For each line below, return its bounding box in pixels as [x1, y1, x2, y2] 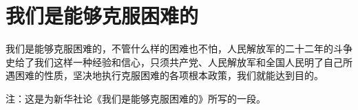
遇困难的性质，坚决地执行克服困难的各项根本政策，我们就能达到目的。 [6, 68, 324, 82]
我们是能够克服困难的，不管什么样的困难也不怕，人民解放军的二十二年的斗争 [6, 41, 352, 56]
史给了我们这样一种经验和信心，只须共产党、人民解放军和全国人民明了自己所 [6, 54, 352, 69]
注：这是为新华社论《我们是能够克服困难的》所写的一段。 [6, 91, 266, 105]
